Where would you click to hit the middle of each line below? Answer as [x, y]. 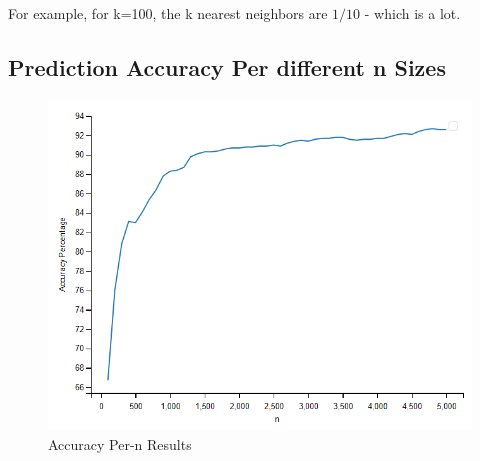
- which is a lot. [412, 13]
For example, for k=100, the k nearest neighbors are [168, 13]
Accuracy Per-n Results [120, 443]
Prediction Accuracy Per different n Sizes [227, 66]
